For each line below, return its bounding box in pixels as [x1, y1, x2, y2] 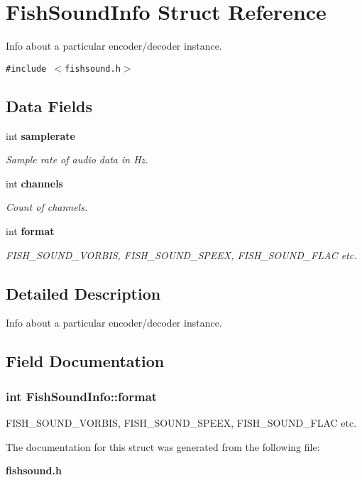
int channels [6, 175, 63, 190]
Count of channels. [6, 200, 88, 214]
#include [6, 63, 47, 74]
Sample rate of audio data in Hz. [6, 152, 148, 167]
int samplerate [6, 128, 75, 143]
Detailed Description [6, 282, 161, 304]
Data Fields [6, 94, 93, 116]
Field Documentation [6, 350, 165, 372]
